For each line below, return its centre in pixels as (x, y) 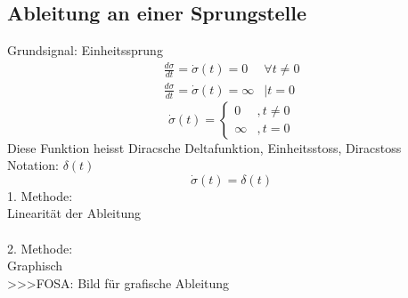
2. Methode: (40, 248)
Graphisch (35, 266)
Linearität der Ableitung (74, 213)
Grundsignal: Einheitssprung (85, 50)
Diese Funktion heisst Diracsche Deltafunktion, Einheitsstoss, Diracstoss (204, 147)
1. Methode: (40, 195)
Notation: (33, 165)
